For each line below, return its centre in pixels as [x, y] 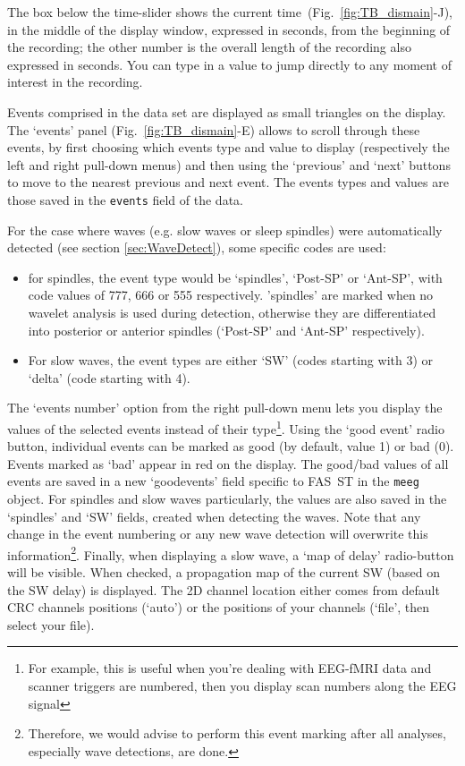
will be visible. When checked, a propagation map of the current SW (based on [224, 572]
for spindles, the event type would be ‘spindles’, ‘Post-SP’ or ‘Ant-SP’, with [235, 277]
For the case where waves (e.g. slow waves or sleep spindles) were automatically [225, 230]
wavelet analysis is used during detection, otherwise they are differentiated [232, 312]
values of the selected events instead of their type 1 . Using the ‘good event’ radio [226, 427]
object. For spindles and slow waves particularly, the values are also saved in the [227, 499]
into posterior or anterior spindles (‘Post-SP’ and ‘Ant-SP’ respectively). [226, 330]
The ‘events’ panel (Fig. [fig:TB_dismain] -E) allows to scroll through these [214, 129]
